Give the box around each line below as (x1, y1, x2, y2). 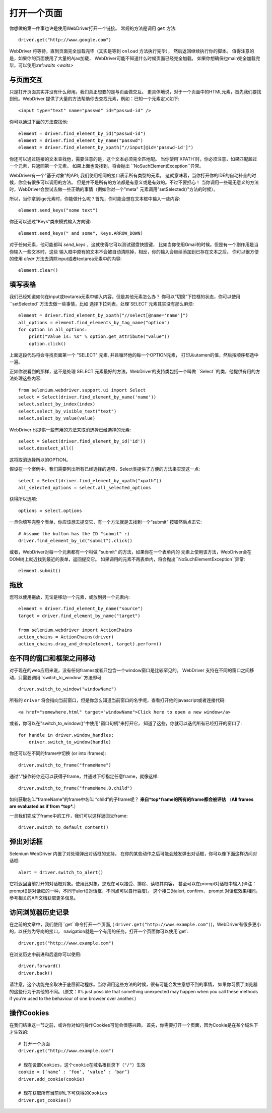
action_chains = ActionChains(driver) (18, 634, 114, 640)
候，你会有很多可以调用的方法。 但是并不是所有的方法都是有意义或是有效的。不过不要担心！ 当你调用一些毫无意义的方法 (9, 179, 259, 185)
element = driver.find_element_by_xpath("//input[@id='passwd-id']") (18, 144, 194, 150)
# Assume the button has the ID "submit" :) (18, 531, 130, 536)
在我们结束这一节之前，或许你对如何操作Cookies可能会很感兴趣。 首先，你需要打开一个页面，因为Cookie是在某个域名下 (9, 1022, 258, 1028)
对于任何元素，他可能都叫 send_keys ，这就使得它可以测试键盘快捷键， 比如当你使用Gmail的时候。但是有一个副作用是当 (9, 241, 259, 247)
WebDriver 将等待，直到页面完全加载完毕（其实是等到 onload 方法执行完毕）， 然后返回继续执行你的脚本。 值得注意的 (9, 48, 254, 54)
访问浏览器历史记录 (9, 908, 69, 917)
